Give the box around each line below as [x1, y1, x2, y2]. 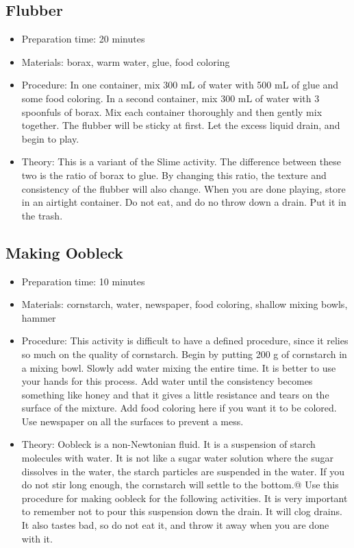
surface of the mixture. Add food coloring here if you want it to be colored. [21, 401, 337, 415]
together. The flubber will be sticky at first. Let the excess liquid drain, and [21, 118, 340, 132]
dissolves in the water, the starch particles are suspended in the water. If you [21, 464, 345, 478]
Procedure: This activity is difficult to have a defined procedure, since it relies [21, 333, 349, 348]
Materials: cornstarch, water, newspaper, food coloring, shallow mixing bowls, [21, 297, 348, 311]
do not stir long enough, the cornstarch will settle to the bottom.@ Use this [21, 477, 339, 492]
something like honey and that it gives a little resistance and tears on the [21, 387, 329, 401]
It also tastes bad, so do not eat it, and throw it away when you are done [21, 518, 329, 532]
